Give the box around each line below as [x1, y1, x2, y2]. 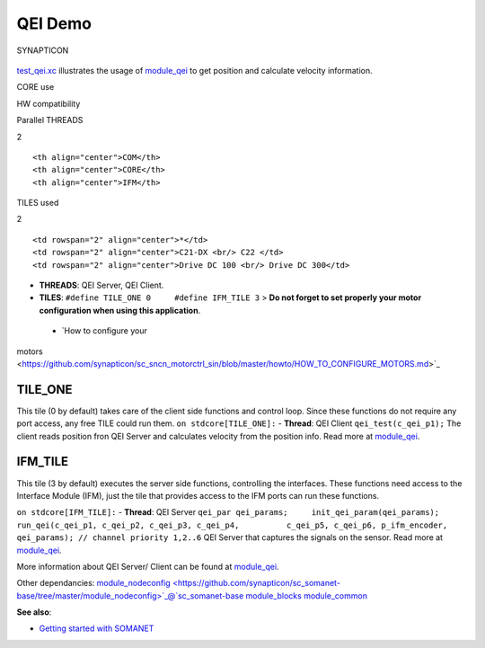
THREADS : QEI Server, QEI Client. [39, 280, 164, 291]
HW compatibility [16, 98, 81, 109]
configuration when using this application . [39, 305, 201, 315]
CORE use [16, 82, 55, 93]
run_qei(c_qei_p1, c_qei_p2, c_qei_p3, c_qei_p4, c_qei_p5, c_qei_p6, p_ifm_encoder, [16, 519, 448, 530]
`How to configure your [61, 325, 148, 336]
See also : [16, 607, 52, 617]
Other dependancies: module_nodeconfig [16, 578, 171, 589]
